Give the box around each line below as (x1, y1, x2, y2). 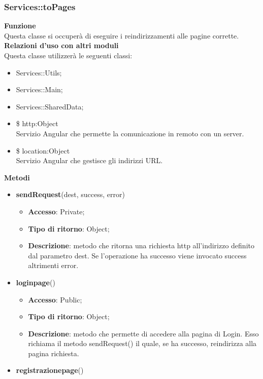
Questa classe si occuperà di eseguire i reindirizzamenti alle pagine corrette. (4, 30, 239, 41)
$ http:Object (16, 118, 58, 129)
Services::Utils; (16, 67, 62, 78)
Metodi (4, 172, 30, 182)
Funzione (4, 20, 36, 31)
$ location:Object (16, 145, 70, 156)
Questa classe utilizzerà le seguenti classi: (4, 50, 133, 60)
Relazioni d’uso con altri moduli (4, 40, 119, 51)
